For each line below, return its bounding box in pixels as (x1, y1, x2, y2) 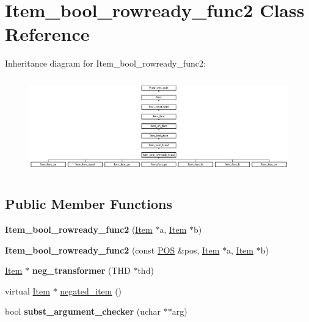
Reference (5, 21, 90, 46)
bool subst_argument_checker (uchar (5, 305, 161, 318)
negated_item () (60, 284, 122, 297)
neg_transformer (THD (32, 264, 131, 277)
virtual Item (5, 284, 50, 297)
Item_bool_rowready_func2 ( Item (5, 223, 153, 235)
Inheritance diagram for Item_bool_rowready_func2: (5, 57, 206, 70)
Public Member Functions (5, 194, 172, 213)
